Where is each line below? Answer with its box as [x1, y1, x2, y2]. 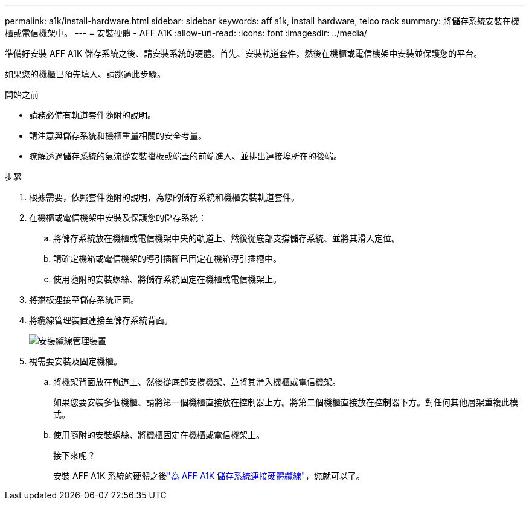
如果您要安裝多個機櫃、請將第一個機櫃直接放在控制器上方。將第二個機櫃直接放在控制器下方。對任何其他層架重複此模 [53, 397, 518, 407]
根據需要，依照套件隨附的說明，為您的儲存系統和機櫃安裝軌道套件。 [29, 192, 300, 202]
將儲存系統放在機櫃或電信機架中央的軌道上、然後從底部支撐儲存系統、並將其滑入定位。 [53, 233, 400, 243]
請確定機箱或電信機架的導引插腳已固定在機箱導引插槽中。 [53, 253, 281, 264]
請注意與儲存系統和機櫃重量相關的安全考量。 [29, 130, 207, 141]
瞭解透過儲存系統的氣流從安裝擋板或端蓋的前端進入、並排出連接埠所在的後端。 [29, 151, 342, 161]
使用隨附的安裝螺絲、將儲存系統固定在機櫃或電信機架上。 [53, 274, 281, 284]
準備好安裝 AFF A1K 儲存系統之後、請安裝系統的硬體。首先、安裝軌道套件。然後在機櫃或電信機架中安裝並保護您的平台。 [5, 48, 483, 59]
